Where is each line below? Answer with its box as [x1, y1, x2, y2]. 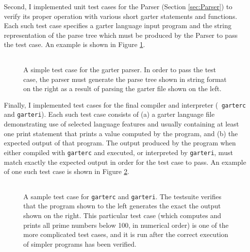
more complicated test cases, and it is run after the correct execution [23, 229, 229, 239]
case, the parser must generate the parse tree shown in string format [23, 74, 227, 84]
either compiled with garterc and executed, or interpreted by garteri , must [4, 147, 233, 157]
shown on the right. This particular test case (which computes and [23, 210, 221, 220]
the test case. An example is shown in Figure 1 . [4, 39, 145, 49]
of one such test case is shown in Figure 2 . [4, 166, 130, 176]
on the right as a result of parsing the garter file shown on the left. [23, 83, 222, 94]
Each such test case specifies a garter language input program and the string [4, 20, 232, 31]
